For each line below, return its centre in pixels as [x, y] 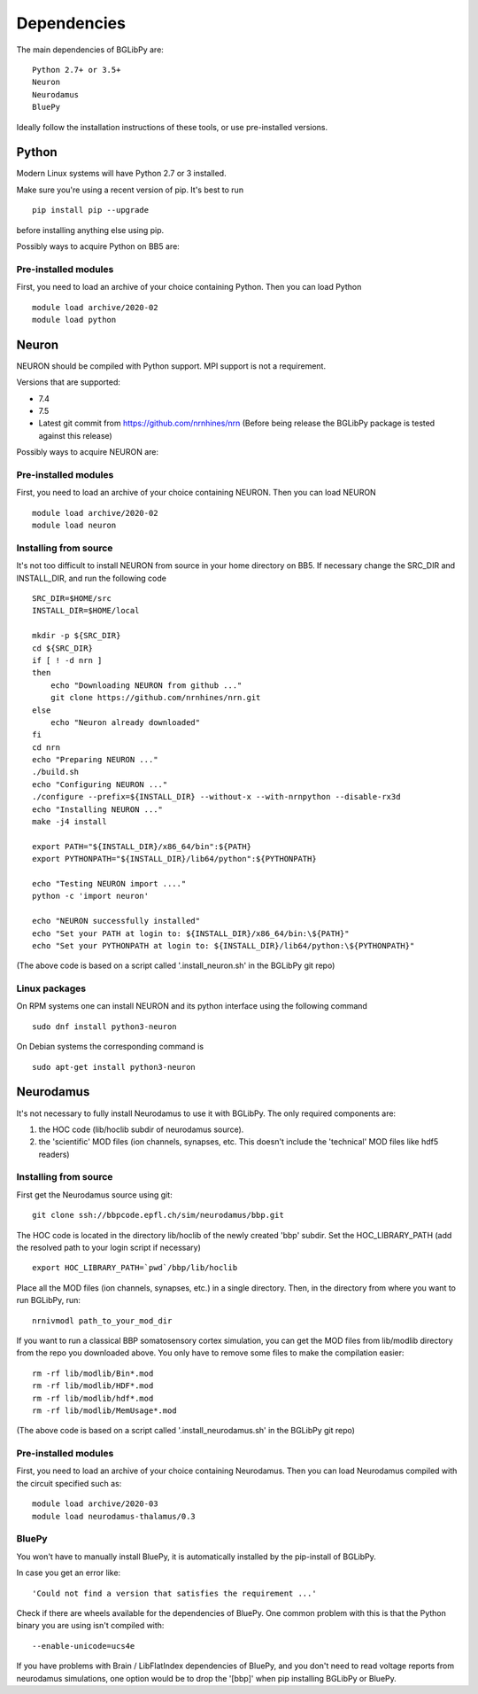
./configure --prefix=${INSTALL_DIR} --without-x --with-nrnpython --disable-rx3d [216, 797]
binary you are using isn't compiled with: [90, 1626]
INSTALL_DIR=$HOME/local [86, 611]
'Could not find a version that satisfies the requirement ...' [175, 1593]
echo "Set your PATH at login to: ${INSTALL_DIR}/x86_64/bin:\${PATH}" [191, 933]
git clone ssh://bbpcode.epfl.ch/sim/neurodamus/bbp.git [158, 1215]
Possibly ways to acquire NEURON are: [88, 452]
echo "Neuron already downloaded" [125, 722]
